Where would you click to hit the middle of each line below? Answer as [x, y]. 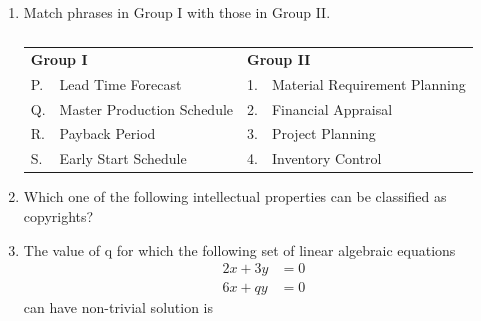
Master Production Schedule [146, 108]
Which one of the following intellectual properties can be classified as [235, 196]
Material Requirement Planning [368, 83]
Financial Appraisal [332, 108]
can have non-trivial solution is [118, 307]
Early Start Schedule [123, 158]
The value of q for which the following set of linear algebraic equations [239, 249]
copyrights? [58, 215]
